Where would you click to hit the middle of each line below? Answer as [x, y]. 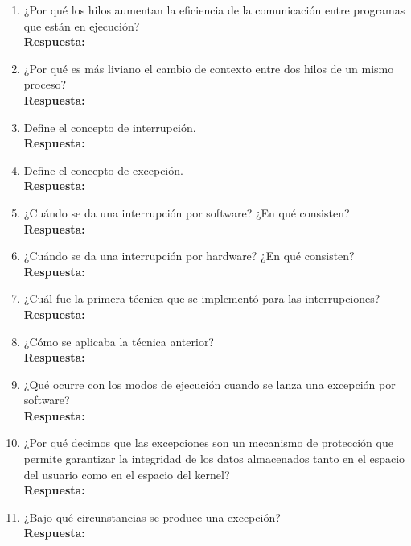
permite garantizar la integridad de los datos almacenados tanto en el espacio [214, 459]
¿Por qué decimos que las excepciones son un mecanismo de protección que [208, 443]
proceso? [45, 84]
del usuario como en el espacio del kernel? [127, 474]
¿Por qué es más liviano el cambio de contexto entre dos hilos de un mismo [209, 68]
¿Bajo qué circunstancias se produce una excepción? [152, 517]
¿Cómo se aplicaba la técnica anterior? [119, 341]
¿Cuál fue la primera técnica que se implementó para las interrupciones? [202, 298]
